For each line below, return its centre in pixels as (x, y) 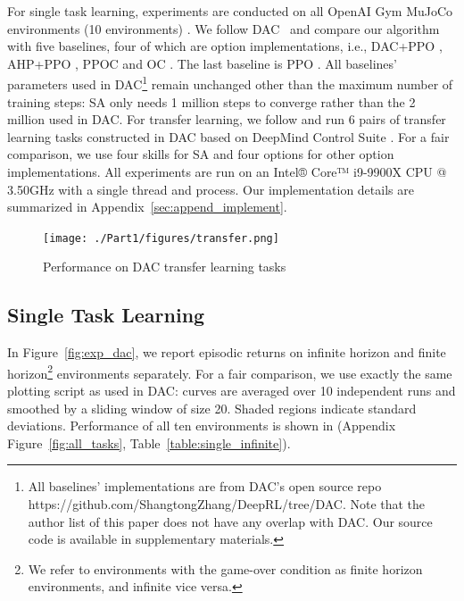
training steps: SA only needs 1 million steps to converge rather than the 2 (211, 101)
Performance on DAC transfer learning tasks (165, 267)
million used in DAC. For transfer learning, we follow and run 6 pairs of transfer (227, 119)
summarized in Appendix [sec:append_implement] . (147, 207)
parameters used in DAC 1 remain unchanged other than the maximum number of (230, 83)
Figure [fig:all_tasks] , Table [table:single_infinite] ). (149, 442)
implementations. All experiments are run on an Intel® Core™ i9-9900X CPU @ (227, 171)
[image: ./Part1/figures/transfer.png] (161, 238)
